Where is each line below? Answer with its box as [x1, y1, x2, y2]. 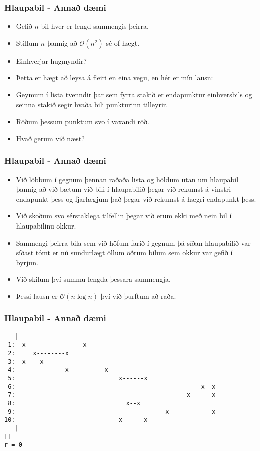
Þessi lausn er [16, 290, 58, 301]
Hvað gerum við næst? [16, 133, 85, 143]
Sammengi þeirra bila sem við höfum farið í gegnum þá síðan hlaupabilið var [16, 237, 251, 248]
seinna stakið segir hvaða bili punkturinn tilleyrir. [16, 99, 168, 109]
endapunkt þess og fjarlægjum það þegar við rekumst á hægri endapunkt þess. [16, 193, 256, 204]
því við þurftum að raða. [100, 290, 176, 301]
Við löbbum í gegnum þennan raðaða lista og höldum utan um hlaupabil [16, 174, 239, 184]
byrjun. [16, 257, 38, 267]
